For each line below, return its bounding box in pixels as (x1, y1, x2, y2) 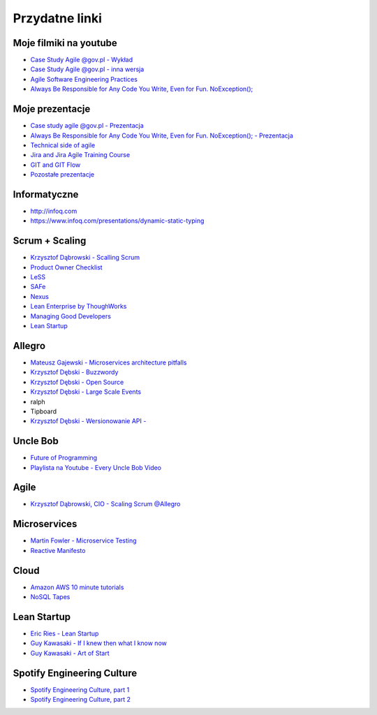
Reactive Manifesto (30, 546, 86, 554)
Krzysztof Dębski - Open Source (30, 378, 124, 386)
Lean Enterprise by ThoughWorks (30, 302, 127, 311)
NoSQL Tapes (30, 593, 71, 601)
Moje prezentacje (13, 103, 91, 115)
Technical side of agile (30, 140, 96, 149)
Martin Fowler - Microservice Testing (30, 536, 137, 545)
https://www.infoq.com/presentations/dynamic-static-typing (30, 216, 205, 225)
